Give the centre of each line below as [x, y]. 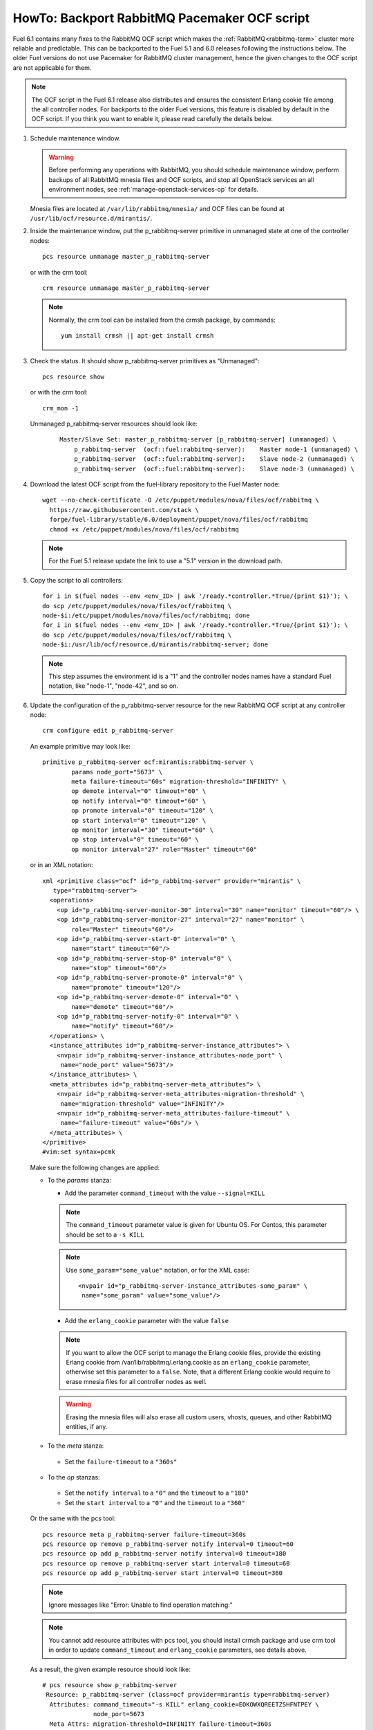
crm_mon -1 [61, 408]
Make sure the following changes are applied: [95, 1167]
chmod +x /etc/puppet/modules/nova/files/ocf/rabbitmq [144, 529]
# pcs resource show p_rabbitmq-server [110, 1685]
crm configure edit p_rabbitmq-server [108, 731]
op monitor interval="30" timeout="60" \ [143, 830]
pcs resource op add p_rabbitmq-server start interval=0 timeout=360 [163, 1573]
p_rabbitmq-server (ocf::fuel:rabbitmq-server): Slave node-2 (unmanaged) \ [214, 459]
